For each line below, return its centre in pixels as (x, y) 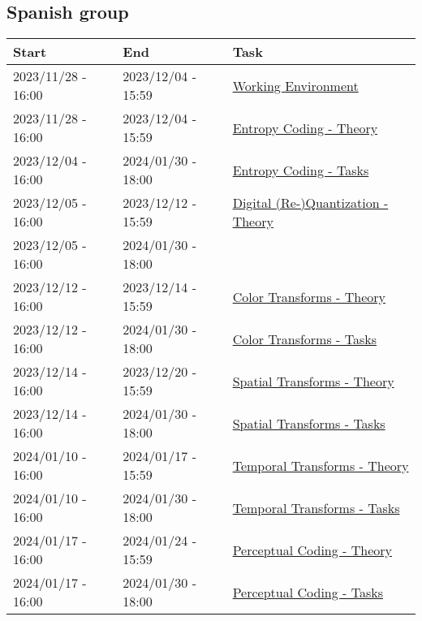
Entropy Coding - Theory (305, 127)
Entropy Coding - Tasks (301, 170)
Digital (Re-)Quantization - (310, 203)
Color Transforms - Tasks (305, 339)
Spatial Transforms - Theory (313, 381)
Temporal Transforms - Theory (321, 465)
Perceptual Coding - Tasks (308, 592)
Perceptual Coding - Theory (312, 550)
